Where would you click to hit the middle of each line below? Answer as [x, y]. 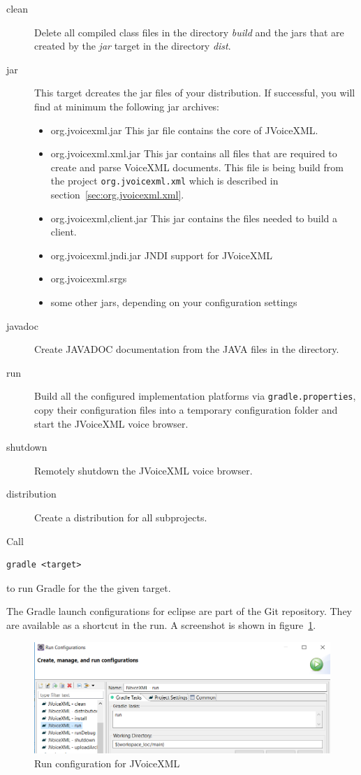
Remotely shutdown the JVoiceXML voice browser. [143, 470]
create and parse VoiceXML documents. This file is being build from [197, 167]
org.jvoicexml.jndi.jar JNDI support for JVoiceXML [162, 255]
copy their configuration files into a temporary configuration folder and [186, 410]
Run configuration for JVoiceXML [107, 763]
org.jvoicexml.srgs [89, 278]
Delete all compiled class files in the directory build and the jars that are [189, 32]
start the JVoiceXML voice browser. [111, 423]
